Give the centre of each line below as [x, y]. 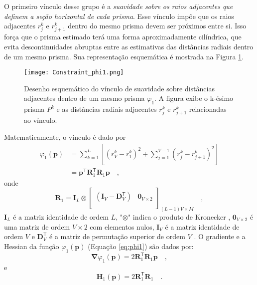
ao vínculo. [41, 120]
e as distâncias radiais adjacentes [107, 109]
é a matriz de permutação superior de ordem [117, 236]
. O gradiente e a [220, 236]
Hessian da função [32, 246]
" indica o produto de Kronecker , [179, 216]
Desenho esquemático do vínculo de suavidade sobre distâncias [119, 88]
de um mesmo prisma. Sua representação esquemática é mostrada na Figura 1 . [124, 56]
